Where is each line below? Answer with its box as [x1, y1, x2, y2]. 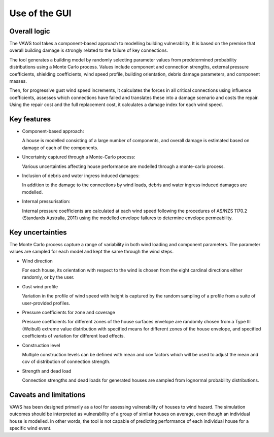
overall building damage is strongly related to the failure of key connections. [9, 47, 168, 53]
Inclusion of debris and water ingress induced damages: [22, 173, 140, 179]
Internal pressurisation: [22, 198, 71, 205]
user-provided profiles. [22, 300, 71, 306]
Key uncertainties [9, 228, 67, 237]
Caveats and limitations [9, 390, 86, 399]
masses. [9, 78, 27, 84]
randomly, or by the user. [22, 274, 75, 280]
